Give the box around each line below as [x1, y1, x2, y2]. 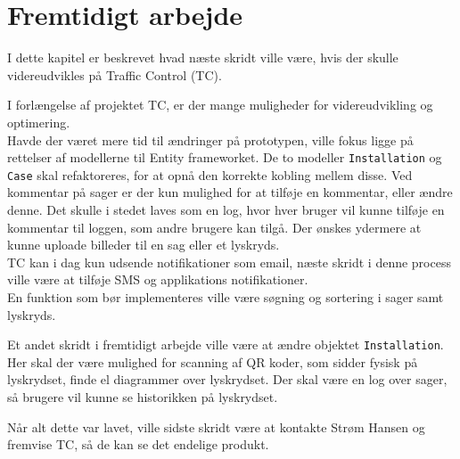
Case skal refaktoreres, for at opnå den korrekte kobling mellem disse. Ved [7, 165, 413, 184]
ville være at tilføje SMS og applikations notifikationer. [7, 270, 308, 289]
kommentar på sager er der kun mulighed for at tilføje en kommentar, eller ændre [7, 183, 453, 201]
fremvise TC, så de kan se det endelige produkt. [7, 435, 269, 454]
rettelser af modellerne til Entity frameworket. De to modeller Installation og [7, 148, 442, 167]
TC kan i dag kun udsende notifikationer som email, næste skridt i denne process [7, 252, 451, 271]
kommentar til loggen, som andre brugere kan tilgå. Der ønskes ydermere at [7, 217, 422, 236]
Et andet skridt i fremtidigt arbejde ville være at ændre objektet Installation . [7, 335, 444, 354]
